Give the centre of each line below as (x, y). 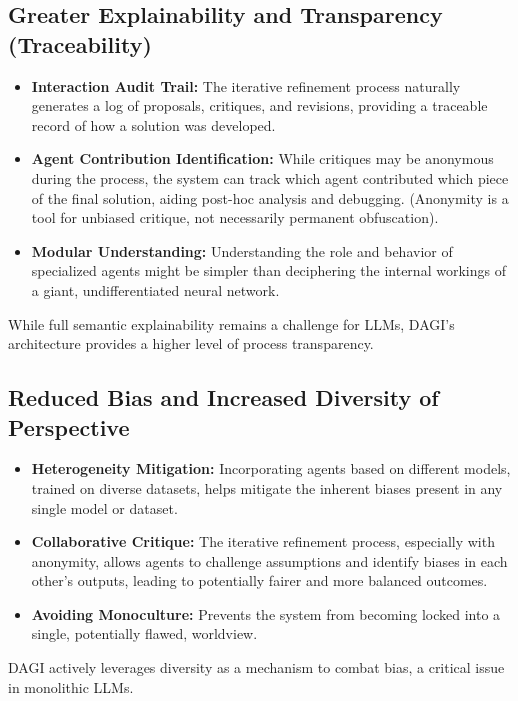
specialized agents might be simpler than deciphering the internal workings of (268, 270)
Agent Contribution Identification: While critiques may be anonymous (262, 158)
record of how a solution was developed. (153, 124)
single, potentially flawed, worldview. (144, 633)
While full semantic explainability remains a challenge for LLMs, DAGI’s (231, 323)
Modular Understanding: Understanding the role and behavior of (242, 250)
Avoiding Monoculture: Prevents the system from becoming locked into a (266, 613)
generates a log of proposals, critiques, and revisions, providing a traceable (259, 105)
